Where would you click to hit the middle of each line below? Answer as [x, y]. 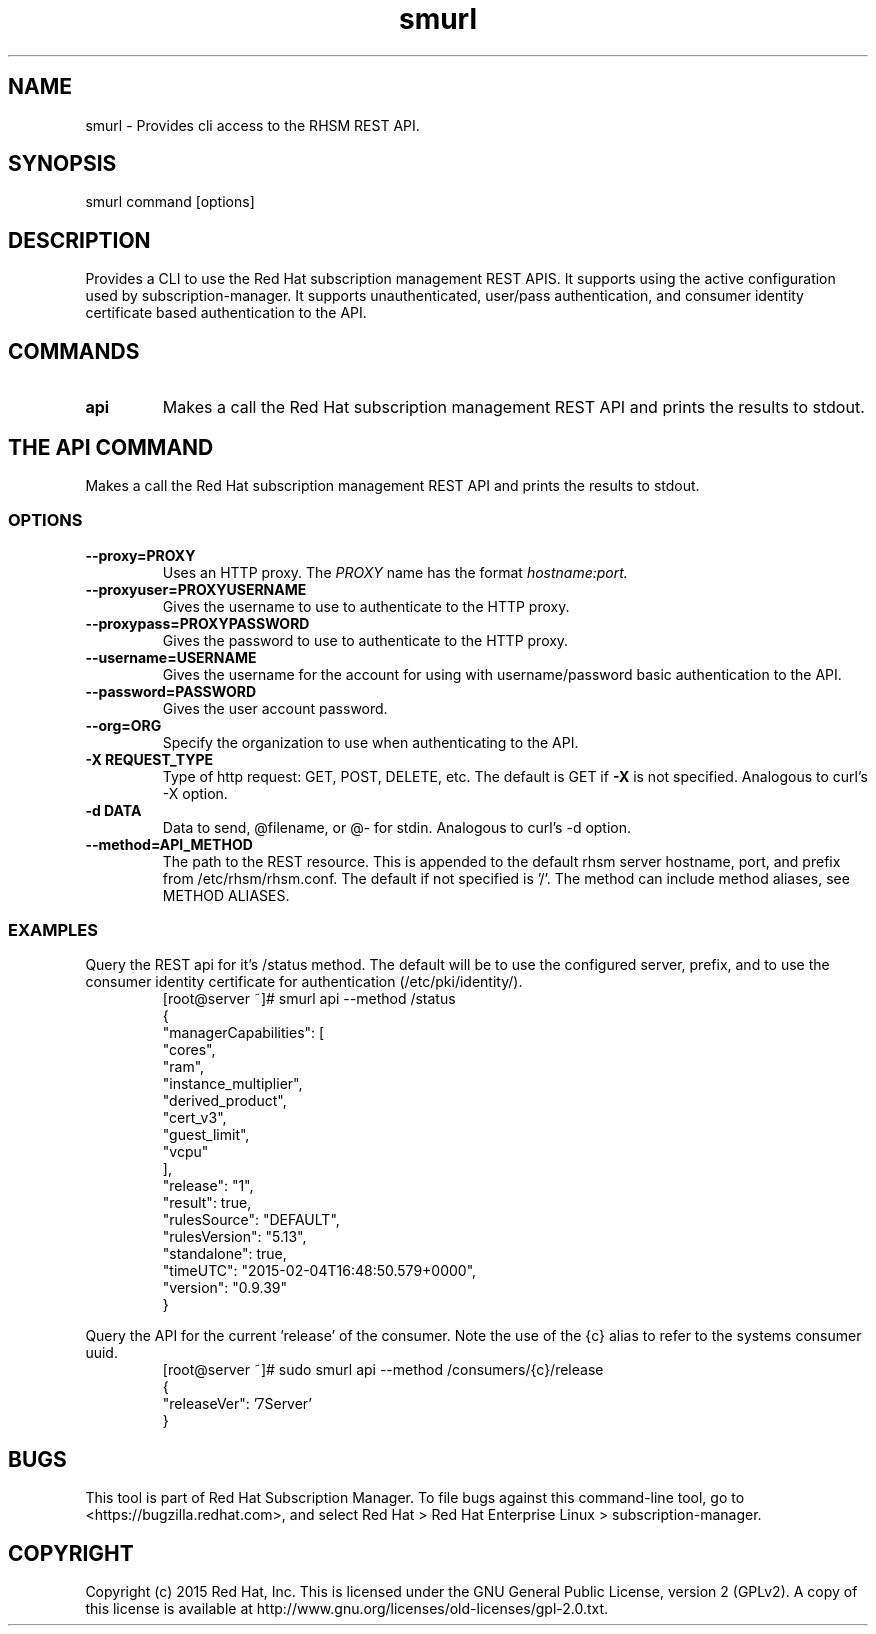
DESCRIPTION [79, 240]
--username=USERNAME [171, 657]
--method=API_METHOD [169, 844]
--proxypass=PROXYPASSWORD [197, 623]
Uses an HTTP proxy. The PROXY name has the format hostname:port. [395, 572]
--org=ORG [123, 725]
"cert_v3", [194, 1118]
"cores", [189, 1050]
